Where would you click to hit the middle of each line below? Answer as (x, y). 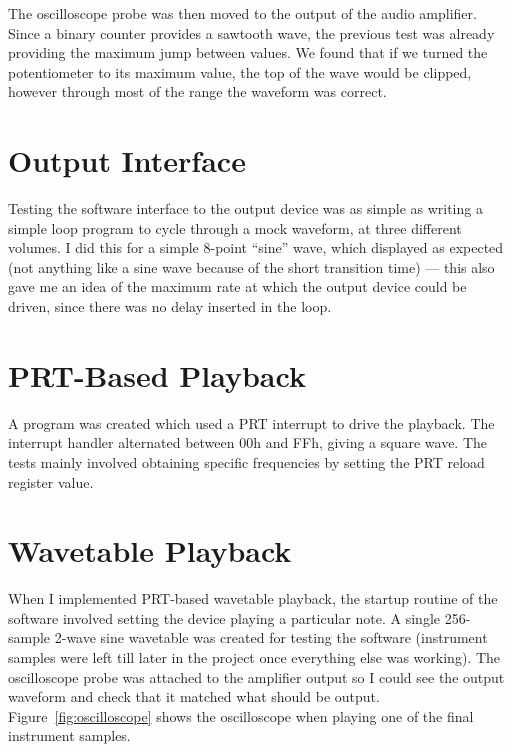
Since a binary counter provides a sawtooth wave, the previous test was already (251, 32)
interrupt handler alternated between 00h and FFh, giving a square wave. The (248, 442)
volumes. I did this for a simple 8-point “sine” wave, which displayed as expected (256, 247)
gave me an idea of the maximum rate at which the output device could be (237, 286)
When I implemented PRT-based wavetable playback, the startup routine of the (253, 598)
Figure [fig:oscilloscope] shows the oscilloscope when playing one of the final (241, 715)
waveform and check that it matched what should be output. (194, 696)
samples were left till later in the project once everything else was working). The (254, 657)
